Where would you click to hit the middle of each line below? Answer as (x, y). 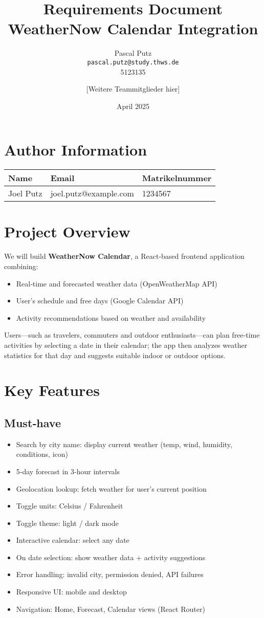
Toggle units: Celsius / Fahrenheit (70, 506)
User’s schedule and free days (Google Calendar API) (100, 301)
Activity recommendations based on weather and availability (111, 317)
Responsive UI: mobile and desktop (71, 592)
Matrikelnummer (177, 178)
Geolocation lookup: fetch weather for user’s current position (111, 488)
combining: (21, 266)
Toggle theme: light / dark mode (67, 523)
